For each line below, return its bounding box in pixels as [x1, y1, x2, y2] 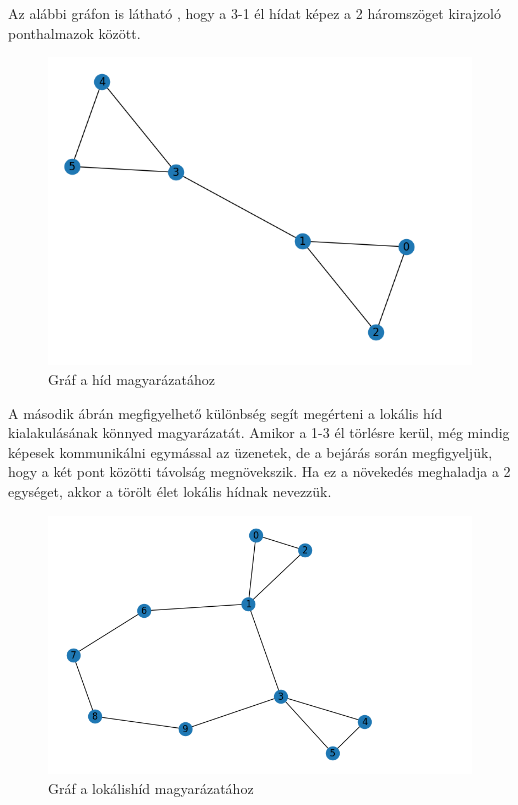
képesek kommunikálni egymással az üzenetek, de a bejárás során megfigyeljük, [8, 441, 493, 462]
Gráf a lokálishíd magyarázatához [48, 777, 254, 798]
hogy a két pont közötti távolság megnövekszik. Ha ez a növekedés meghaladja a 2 [8, 461, 511, 482]
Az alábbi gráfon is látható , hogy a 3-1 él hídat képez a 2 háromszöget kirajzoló [8, 3, 501, 23]
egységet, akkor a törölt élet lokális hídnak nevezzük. [8, 480, 332, 501]
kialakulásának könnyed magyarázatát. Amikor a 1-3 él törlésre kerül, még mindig [8, 422, 510, 443]
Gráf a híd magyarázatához [48, 368, 216, 389]
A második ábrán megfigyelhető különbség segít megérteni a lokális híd [8, 402, 443, 423]
